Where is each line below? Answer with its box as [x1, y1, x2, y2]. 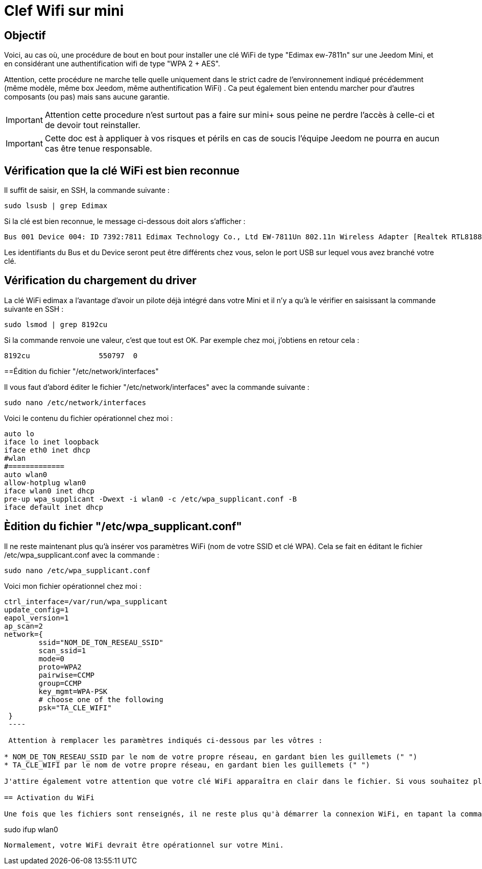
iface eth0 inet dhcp [4, 445, 90, 454]
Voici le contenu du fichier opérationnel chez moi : [4, 413, 173, 423]
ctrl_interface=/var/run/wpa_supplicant [4, 597, 168, 606]
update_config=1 [4, 605, 69, 614]
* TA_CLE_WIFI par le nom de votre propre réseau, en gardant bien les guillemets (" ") [4, 760, 370, 769]
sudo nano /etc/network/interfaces [4, 398, 147, 407]
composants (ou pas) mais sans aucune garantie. [4, 92, 170, 102]
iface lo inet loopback [4, 437, 99, 446]
